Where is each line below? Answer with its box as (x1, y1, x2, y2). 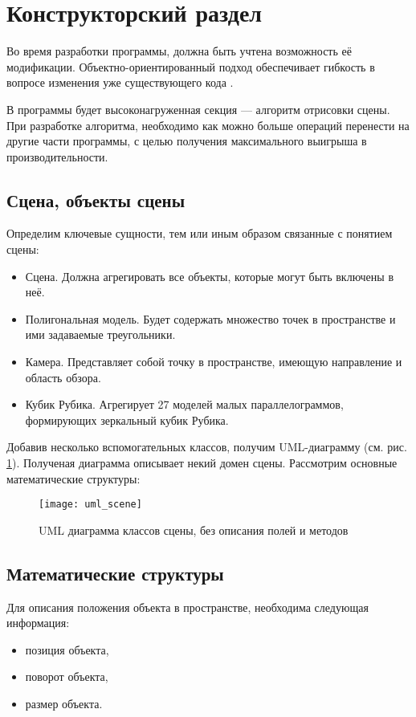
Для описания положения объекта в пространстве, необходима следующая (6, 598, 369, 615)
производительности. (6, 148, 108, 165)
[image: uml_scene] (39, 499, 142, 511)
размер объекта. (25, 695, 103, 712)
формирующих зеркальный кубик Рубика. (25, 411, 229, 428)
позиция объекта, (25, 641, 109, 658)
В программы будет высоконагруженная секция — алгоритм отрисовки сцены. (6, 100, 390, 117)
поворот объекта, (25, 668, 108, 685)
